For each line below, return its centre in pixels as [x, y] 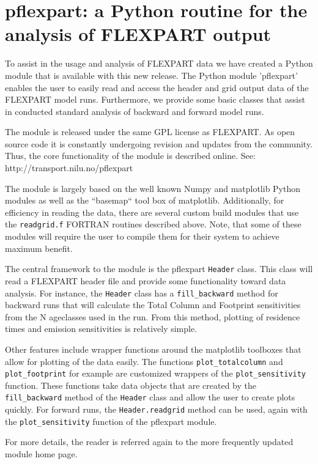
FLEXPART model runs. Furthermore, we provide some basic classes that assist [155, 99]
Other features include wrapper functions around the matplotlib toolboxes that [153, 349]
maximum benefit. [39, 248]
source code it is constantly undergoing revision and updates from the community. [159, 143]
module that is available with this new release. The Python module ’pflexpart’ [151, 75]
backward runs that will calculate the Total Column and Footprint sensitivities [153, 305]
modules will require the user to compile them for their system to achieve [142, 236]
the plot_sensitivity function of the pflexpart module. [111, 421]
